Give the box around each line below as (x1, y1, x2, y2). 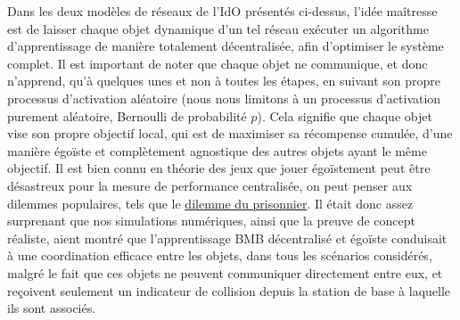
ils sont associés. (7, 299, 96, 317)
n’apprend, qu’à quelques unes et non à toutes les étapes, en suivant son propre (7, 71, 440, 90)
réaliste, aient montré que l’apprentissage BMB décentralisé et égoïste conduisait (7, 228, 448, 247)
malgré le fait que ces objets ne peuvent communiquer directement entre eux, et (7, 263, 443, 282)
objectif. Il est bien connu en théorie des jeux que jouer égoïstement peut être (7, 159, 431, 177)
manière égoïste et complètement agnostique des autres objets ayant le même (7, 141, 427, 160)
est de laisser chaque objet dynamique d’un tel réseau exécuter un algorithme (7, 19, 429, 37)
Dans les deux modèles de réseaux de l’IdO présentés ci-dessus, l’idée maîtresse (7, 2, 438, 20)
